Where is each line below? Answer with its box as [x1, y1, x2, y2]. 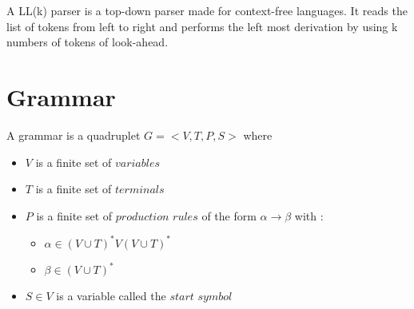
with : [294, 207, 324, 224]
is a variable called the [56, 287, 166, 304]
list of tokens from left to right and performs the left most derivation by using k [6, 18, 398, 34]
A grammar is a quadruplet [6, 126, 141, 143]
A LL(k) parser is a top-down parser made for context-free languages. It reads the [6, 2, 408, 18]
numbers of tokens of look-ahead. [6, 34, 169, 50]
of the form [201, 207, 257, 224]
